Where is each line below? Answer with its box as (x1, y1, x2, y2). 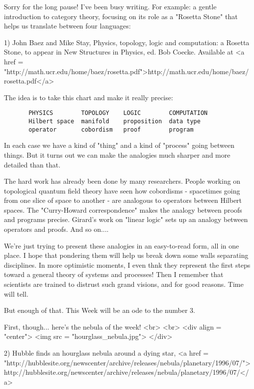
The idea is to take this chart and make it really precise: (4, 92, 173, 102)
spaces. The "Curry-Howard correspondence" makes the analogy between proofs (4, 204, 242, 215)
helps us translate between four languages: (4, 21, 131, 31)
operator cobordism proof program (28, 126, 194, 133)
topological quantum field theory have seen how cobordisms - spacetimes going (4, 185, 240, 195)
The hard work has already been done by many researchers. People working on (4, 176, 241, 186)
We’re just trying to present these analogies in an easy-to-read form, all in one (4, 240, 239, 250)
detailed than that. (4, 159, 61, 169)
